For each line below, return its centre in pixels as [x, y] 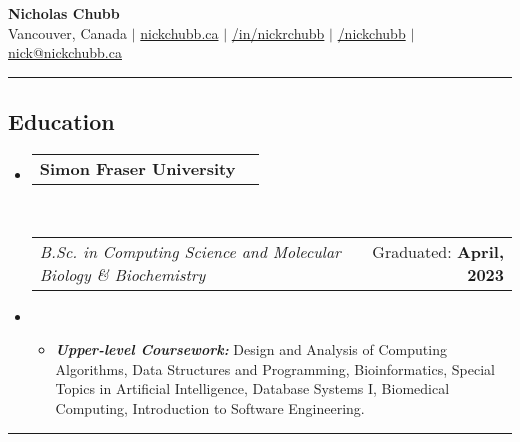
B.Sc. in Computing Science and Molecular [190, 251]
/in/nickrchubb [278, 32]
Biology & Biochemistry [122, 274]
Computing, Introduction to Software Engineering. [210, 407]
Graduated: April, [438, 251]
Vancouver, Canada [68, 32]
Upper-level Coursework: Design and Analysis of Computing [251, 349]
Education [61, 121]
